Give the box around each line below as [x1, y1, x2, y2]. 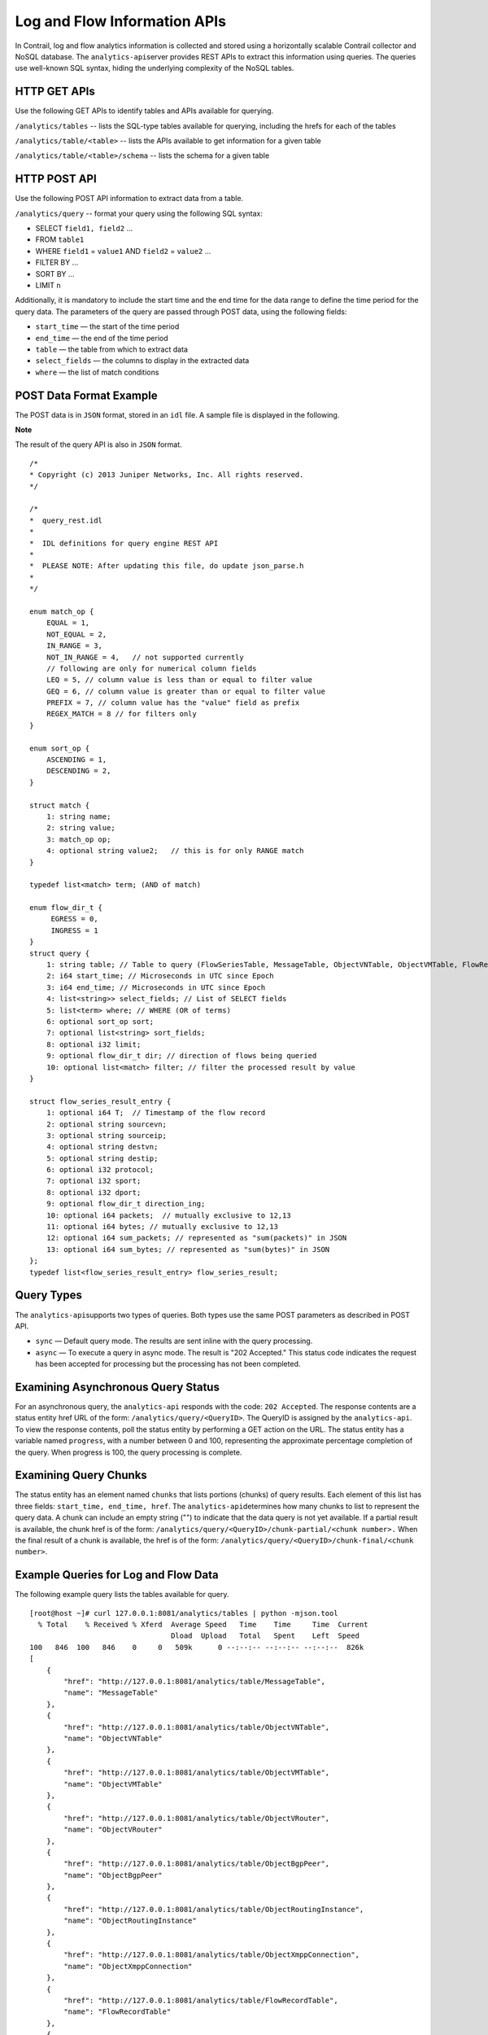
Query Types [15, 1289, 83, 1302]
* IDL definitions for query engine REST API [29, 538, 219, 548]
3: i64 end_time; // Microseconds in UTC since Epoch [46, 982, 266, 992]
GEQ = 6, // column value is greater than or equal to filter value [46, 686, 325, 696]
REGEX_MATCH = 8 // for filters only [46, 709, 197, 719]
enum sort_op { [29, 743, 90, 753]
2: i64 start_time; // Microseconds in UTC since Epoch [46, 971, 274, 981]
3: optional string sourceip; [46, 1131, 167, 1140]
